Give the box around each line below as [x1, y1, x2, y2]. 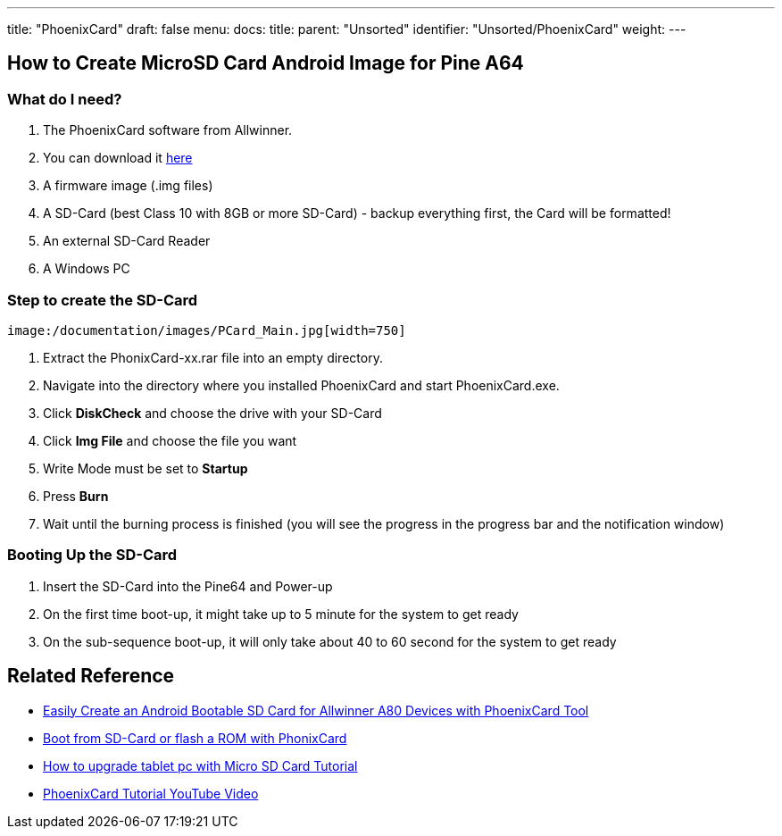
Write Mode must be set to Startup [43, 460, 248, 476]
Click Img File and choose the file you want [43, 432, 297, 448]
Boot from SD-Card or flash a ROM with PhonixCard [43, 730, 347, 746]
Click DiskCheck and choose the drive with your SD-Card [43, 405, 382, 421]
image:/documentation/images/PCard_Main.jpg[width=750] [7, 322, 406, 338]
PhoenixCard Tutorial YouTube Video [43, 785, 259, 801]
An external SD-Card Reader [43, 233, 211, 249]
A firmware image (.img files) [43, 178, 213, 194]
